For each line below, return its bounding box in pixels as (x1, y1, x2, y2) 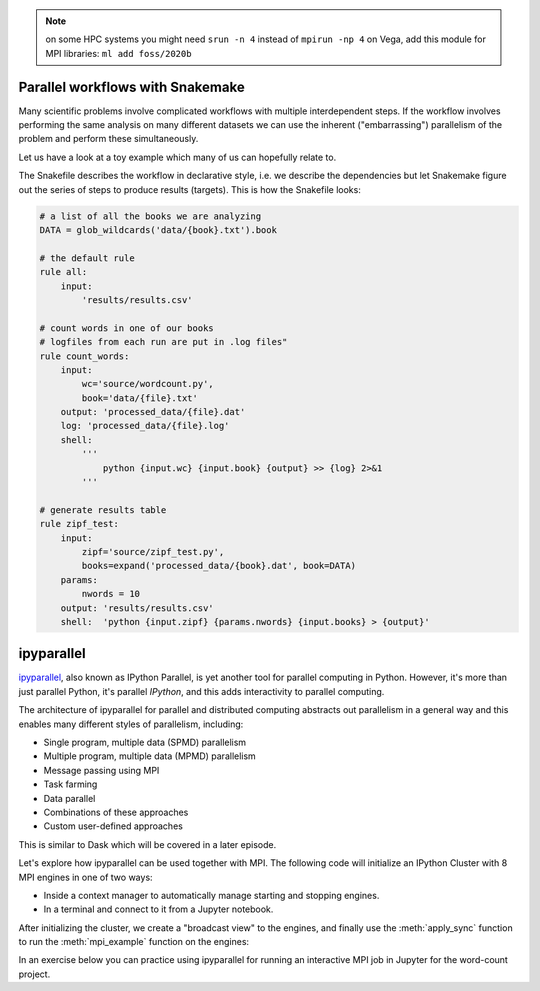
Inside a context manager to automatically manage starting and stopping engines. (43, 889, 380, 901)
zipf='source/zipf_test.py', (81, 546, 225, 557)
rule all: (39, 266, 88, 278)
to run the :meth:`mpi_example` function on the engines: (18, 936, 250, 948)
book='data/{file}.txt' (81, 392, 199, 404)
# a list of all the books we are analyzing (39, 210, 262, 222)
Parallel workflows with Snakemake (18, 78, 245, 95)
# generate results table (39, 504, 167, 515)
